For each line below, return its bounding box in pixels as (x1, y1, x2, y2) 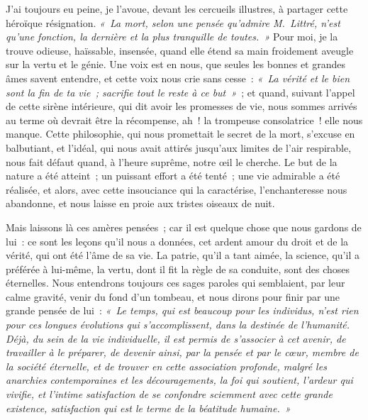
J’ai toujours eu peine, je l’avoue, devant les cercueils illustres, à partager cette (6, 1, 348, 16)
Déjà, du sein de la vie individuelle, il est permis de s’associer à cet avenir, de (6, 331, 346, 346)
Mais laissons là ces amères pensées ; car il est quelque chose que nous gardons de (6, 219, 362, 234)
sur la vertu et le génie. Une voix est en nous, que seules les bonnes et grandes (6, 57, 345, 72)
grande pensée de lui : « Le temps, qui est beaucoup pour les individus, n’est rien (6, 303, 359, 318)
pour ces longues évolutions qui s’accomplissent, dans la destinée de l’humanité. (6, 317, 350, 332)
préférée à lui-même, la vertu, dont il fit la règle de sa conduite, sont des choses (6, 261, 350, 276)
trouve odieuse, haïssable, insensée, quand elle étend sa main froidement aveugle (6, 43, 354, 57)
